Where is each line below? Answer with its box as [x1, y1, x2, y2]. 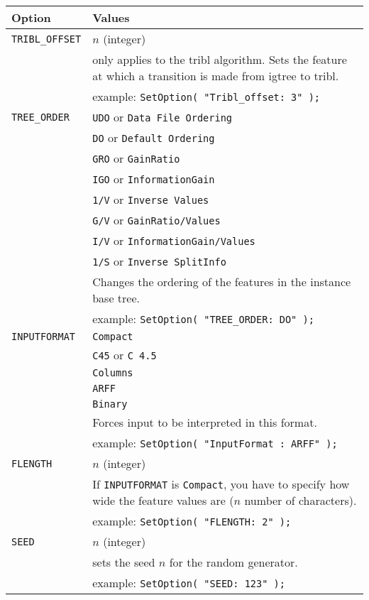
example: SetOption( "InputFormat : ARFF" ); [92, 435, 338, 451]
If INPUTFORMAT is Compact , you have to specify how [92, 476, 350, 492]
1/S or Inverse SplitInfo [92, 253, 226, 269]
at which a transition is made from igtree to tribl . [92, 67, 339, 84]
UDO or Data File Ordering [92, 109, 233, 125]
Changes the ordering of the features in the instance [92, 273, 351, 290]
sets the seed [92, 554, 155, 570]
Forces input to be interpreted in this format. [92, 414, 317, 430]
